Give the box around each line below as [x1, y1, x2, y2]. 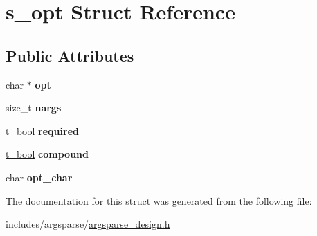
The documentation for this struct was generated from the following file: [6, 193, 312, 208]
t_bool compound [6, 147, 89, 161]
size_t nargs [6, 100, 62, 115]
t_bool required [6, 123, 79, 138]
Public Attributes [6, 44, 134, 66]
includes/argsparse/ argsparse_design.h [6, 217, 170, 231]
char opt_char [6, 170, 73, 184]
